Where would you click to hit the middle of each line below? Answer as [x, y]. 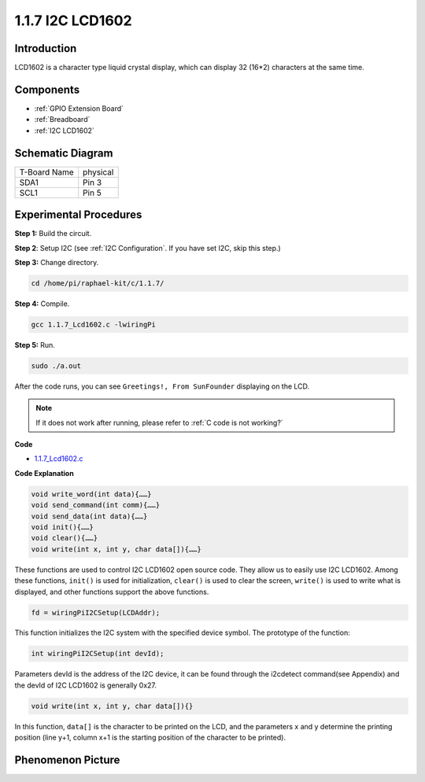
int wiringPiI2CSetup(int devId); [98, 654]
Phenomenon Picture [67, 760]
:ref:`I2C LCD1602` [64, 131]
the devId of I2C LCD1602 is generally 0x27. [86, 685]
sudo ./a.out [56, 365]
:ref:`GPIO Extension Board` [79, 108]
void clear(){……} [65, 538]
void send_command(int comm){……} [96, 505]
